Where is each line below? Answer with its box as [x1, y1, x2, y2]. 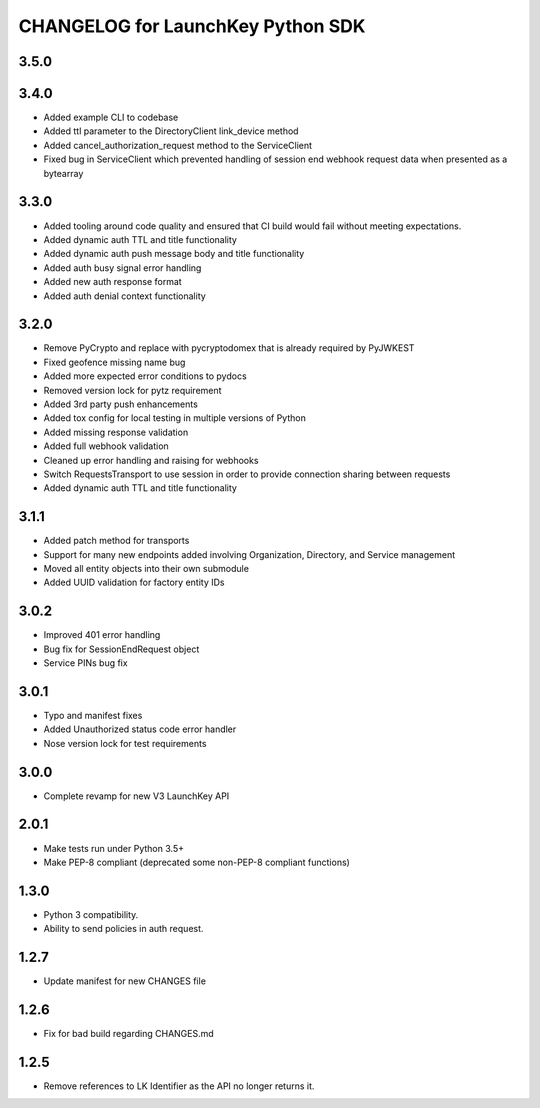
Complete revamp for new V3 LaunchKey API [43, 790, 230, 802]
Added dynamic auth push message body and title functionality [43, 248, 305, 260]
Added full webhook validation [43, 440, 169, 452]
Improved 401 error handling [43, 629, 161, 641]
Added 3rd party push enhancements [43, 398, 199, 410]
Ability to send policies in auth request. [43, 923, 204, 935]
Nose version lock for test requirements [43, 737, 207, 749]
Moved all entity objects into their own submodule [43, 563, 250, 574]
